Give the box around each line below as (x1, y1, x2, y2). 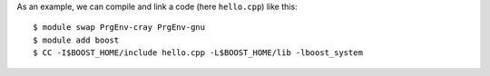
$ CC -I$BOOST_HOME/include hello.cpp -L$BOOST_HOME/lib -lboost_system (33, 48, 363, 58)
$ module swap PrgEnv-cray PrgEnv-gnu (33, 23, 206, 33)
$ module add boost (33, 34, 120, 45)
